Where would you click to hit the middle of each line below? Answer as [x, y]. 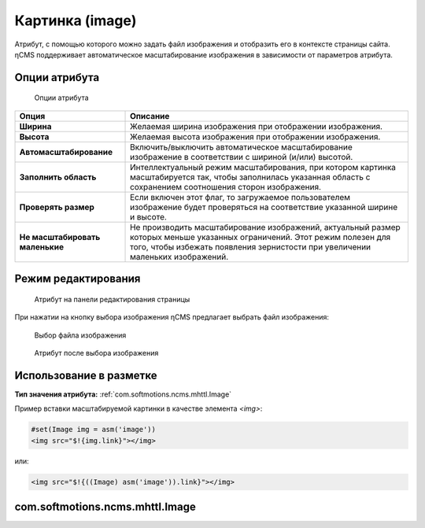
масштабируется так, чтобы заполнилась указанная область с [250, 177]
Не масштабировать [60, 237]
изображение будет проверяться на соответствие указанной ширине [264, 207]
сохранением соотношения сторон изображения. [226, 186]
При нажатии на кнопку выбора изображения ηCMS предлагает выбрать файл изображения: [172, 317]
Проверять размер [57, 207]
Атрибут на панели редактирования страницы [112, 299]
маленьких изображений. [179, 257]
